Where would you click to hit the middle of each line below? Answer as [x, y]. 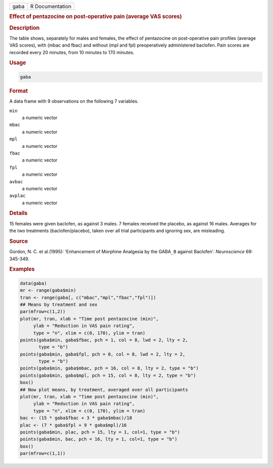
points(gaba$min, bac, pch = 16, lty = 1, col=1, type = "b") [99, 439]
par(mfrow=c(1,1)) [43, 454]
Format [18, 91]
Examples [22, 269]
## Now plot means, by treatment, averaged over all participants [104, 389]
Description [25, 28]
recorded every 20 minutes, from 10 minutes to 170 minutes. [72, 52]
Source [19, 241]
